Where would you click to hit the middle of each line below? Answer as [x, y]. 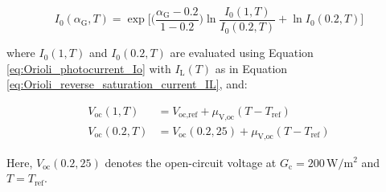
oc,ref [188, 115]
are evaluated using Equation [242, 53]
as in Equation [251, 68]
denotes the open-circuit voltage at [191, 162]
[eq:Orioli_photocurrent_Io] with [89, 68]
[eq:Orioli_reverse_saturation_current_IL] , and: [127, 84]
